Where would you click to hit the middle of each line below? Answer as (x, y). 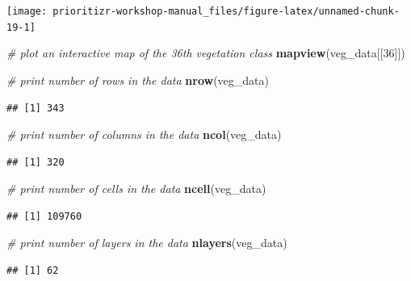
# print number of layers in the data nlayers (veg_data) (147, 243)
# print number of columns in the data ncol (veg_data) (144, 134)
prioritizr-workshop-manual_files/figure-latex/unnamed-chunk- (226, 11)
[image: (27, 11)
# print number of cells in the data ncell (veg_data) (136, 189)
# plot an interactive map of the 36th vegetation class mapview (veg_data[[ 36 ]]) (206, 53)
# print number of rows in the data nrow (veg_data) (138, 80)
